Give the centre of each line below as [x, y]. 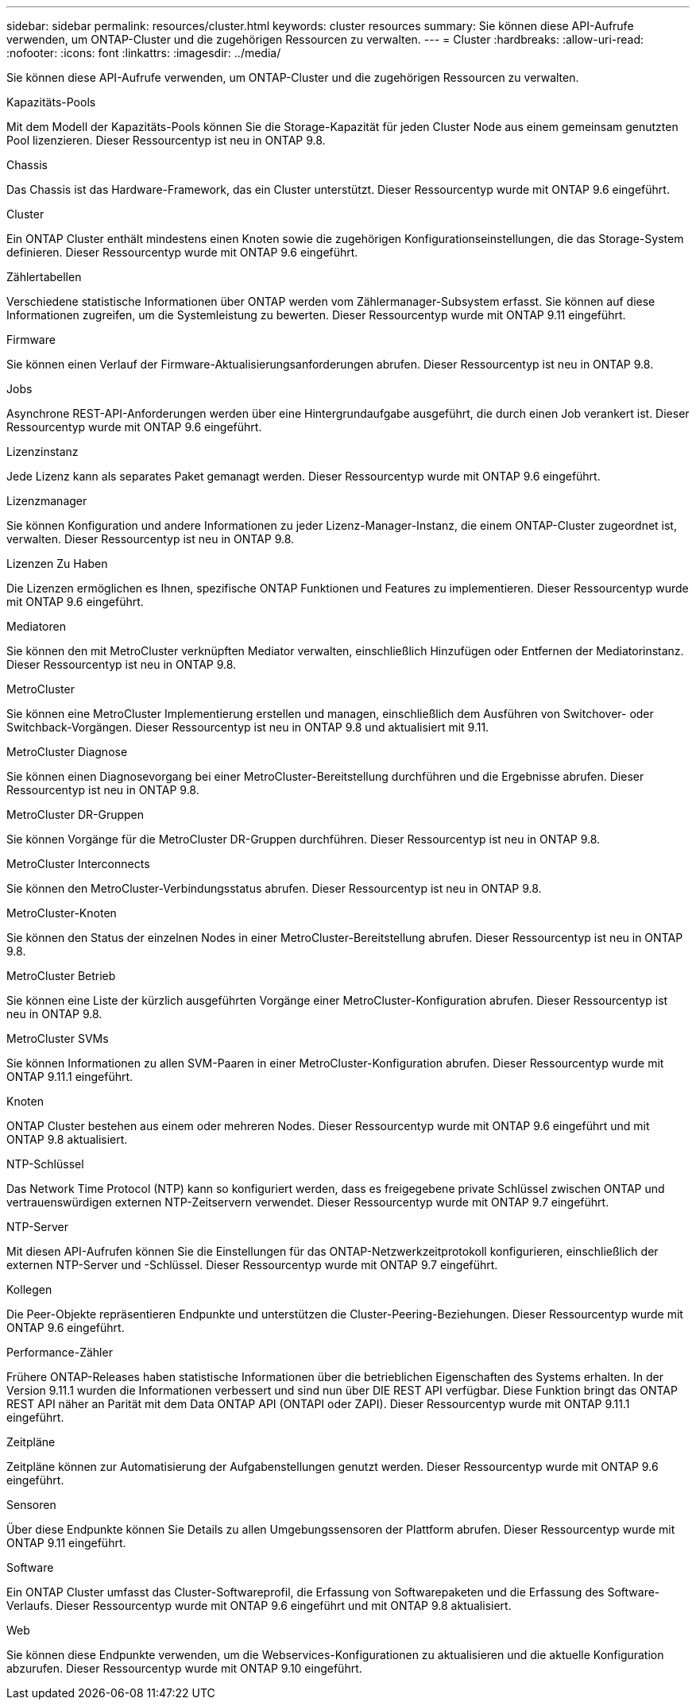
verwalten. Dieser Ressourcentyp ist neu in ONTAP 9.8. [151, 539]
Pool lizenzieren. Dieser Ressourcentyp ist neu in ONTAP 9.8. [166, 140]
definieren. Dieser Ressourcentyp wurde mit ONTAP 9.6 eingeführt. [182, 252]
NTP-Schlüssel [45, 1164]
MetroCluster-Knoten [62, 913]
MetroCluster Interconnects [78, 864]
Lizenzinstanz [43, 452]
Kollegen [29, 1289]
